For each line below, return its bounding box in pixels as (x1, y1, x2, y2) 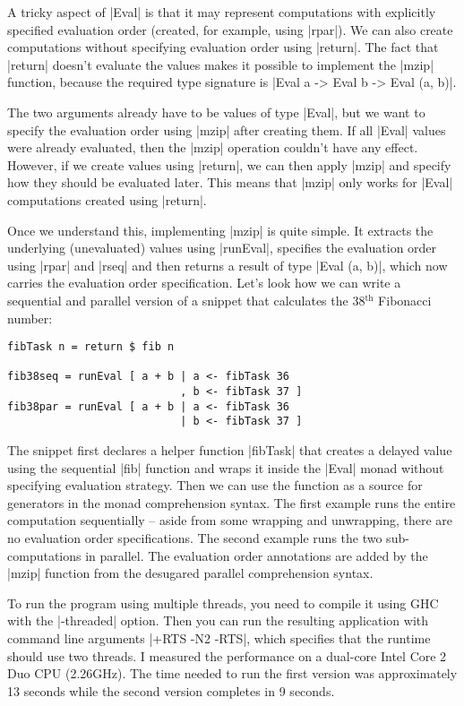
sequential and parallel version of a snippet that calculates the (7, 290, 348, 309)
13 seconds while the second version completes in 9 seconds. (7, 681, 335, 700)
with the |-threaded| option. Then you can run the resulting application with (7, 611, 429, 630)
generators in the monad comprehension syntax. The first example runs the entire (7, 493, 456, 512)
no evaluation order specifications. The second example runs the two (7, 529, 382, 547)
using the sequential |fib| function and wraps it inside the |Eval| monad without (7, 458, 444, 477)
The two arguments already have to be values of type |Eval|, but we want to (7, 102, 425, 121)
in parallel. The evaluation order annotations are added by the (85, 546, 428, 564)
